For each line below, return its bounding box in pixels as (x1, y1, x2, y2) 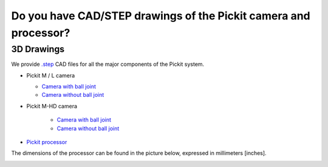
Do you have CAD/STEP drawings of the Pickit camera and (11, 9, 311, 22)
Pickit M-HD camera (26, 102, 78, 110)
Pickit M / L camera (26, 71, 75, 79)
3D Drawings (11, 44, 65, 54)
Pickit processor (26, 138, 67, 145)
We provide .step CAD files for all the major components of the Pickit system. (11, 61, 205, 68)
